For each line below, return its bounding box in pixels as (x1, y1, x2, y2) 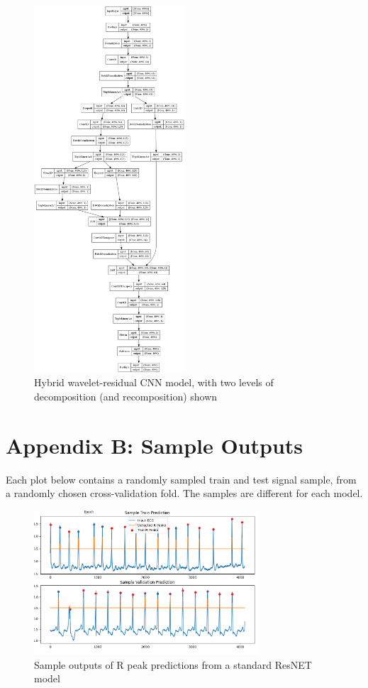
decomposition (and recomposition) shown (34, 389, 218, 404)
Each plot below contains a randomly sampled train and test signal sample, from (6, 471, 357, 486)
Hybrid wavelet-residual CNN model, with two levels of (34, 375, 274, 390)
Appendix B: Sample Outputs (6, 430, 303, 459)
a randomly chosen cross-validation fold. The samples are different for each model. (6, 486, 363, 501)
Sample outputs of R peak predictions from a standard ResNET (34, 657, 312, 672)
